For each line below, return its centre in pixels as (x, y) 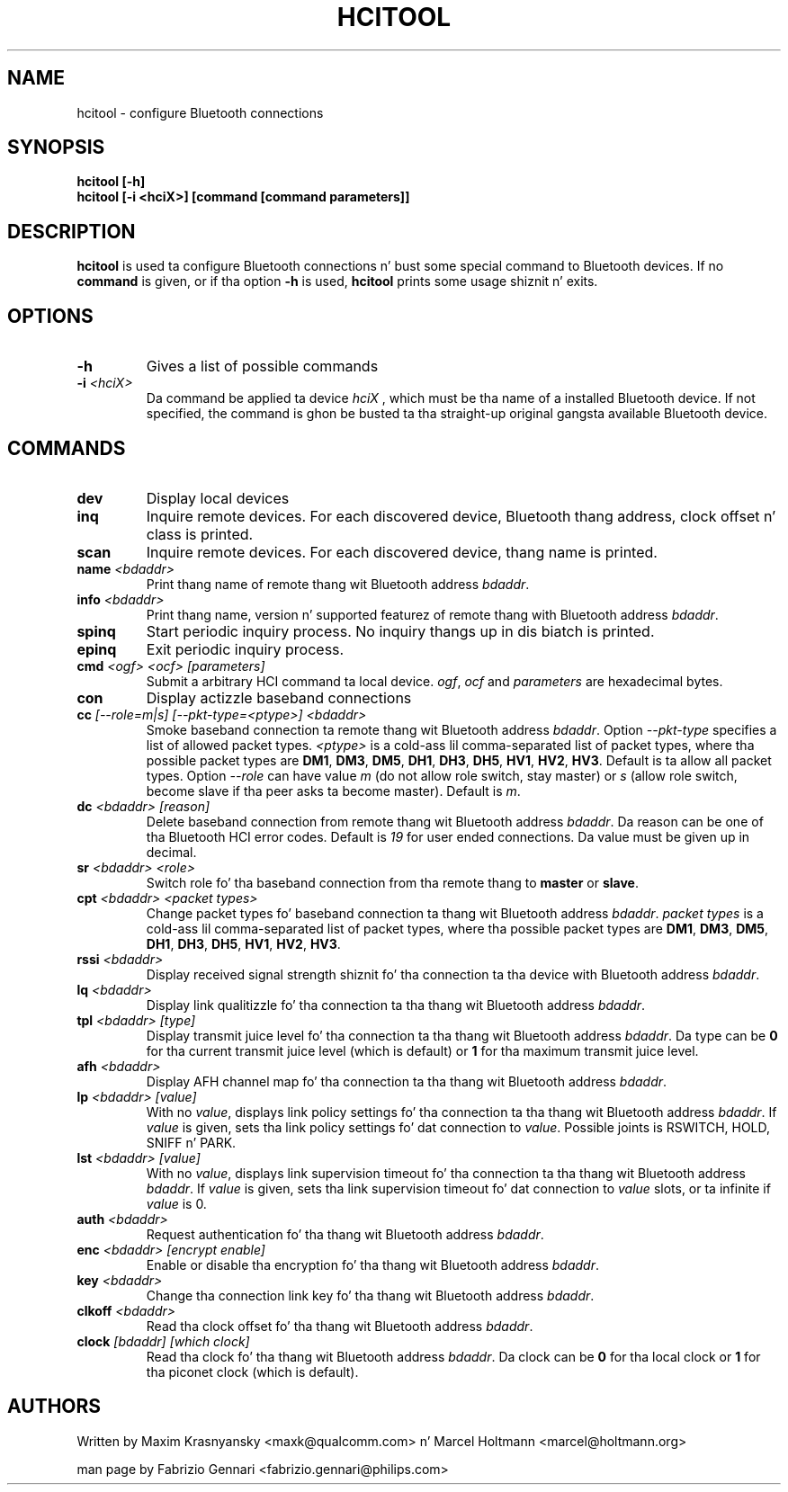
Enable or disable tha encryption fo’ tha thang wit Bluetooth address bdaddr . (373, 1264)
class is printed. (200, 534)
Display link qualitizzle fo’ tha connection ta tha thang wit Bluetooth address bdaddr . (396, 1005)
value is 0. (176, 1203)
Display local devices (218, 498)
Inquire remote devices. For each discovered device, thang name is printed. (402, 552)
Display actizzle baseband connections (279, 697)
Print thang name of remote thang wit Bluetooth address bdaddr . (338, 584)
